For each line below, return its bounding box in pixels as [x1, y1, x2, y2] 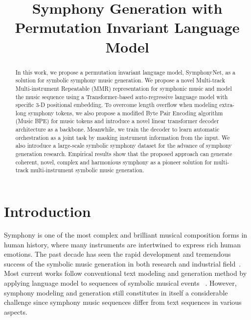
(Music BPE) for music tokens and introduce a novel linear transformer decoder [15, 117, 219, 125]
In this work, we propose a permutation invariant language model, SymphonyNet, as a [15, 68, 236, 76]
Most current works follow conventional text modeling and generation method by [4, 268, 247, 278]
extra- [219, 101, 235, 109]
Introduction [4, 201, 91, 221]
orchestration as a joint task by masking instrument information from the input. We [15, 133, 230, 141]
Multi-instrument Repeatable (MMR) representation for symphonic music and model [15, 84, 232, 92]
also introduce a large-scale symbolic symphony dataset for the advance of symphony [15, 141, 232, 150]
